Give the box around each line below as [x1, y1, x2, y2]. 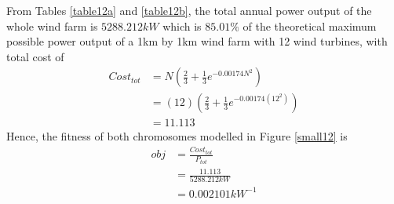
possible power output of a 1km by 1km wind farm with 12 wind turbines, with [6, 33, 388, 49]
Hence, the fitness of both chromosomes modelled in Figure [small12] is [6, 128, 348, 144]
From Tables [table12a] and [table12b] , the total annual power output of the [6, 2, 372, 18]
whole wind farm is [6, 17, 98, 34]
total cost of [6, 48, 64, 64]
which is [162, 17, 202, 34]
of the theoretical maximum [243, 17, 377, 34]
